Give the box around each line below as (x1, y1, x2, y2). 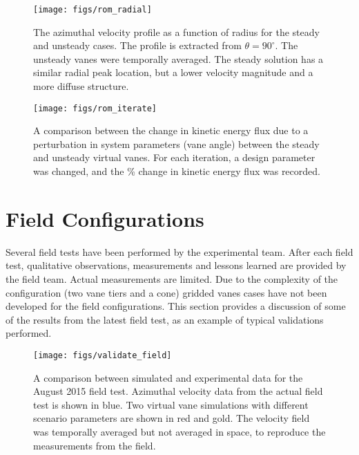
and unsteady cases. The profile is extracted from (33, 38, 242, 53)
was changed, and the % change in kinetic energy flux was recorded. (33, 164, 320, 178)
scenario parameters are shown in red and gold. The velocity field (33, 411, 310, 425)
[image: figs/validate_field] (33, 350, 172, 360)
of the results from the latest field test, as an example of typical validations (6, 312, 324, 326)
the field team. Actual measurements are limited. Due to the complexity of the (6, 271, 338, 286)
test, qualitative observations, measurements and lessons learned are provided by (6, 258, 347, 272)
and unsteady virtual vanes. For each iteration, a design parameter (33, 150, 316, 165)
